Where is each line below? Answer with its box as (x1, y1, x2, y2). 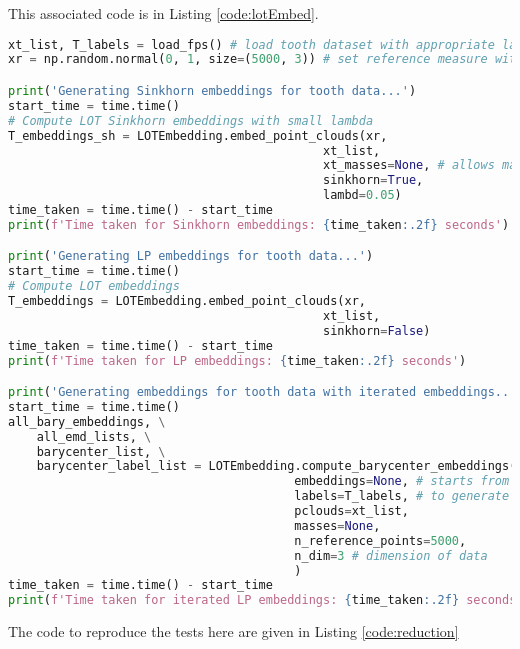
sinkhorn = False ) (322, 323, 431, 338)
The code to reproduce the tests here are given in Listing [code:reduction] (8, 621, 459, 642)
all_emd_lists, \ (36, 429, 152, 444)
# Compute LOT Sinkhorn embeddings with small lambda (8, 113, 374, 128)
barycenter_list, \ (36, 444, 166, 459)
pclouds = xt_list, (294, 504, 409, 519)
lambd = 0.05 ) (322, 188, 402, 203)
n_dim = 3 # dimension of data (294, 548, 488, 563)
